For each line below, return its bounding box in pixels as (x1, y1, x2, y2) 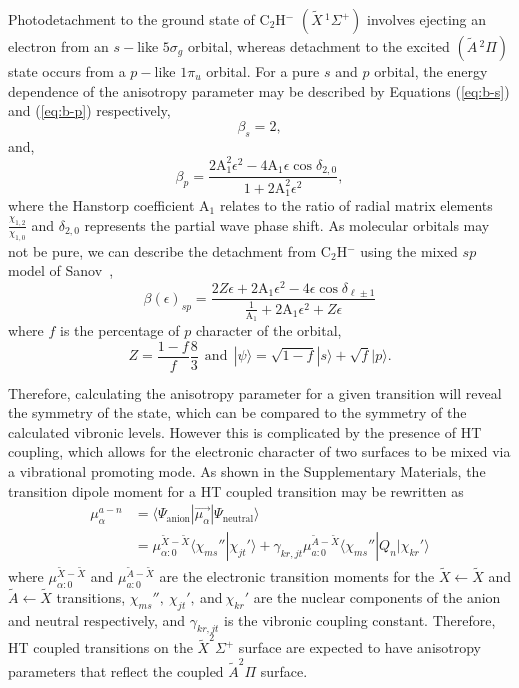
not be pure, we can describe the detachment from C (8, 240, 331, 261)
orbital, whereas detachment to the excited (187, 36, 450, 56)
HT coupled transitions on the (8, 637, 193, 658)
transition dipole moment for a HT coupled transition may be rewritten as (8, 480, 464, 501)
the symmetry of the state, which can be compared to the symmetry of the (8, 402, 467, 423)
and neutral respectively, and (8, 609, 186, 630)
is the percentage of (60, 319, 180, 340)
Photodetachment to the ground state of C (8, 9, 270, 29)
